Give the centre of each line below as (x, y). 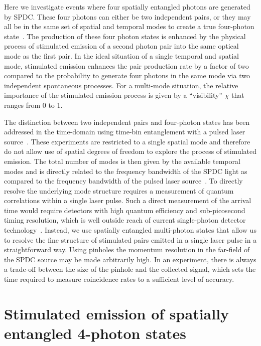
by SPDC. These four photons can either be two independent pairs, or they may (127, 16)
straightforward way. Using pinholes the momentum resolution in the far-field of (127, 249)
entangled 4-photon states (95, 333)
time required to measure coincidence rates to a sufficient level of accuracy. (119, 279)
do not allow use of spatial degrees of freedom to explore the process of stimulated (130, 151)
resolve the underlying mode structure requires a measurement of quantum (119, 190)
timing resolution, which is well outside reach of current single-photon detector (125, 220)
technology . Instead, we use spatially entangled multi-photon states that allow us (130, 230)
